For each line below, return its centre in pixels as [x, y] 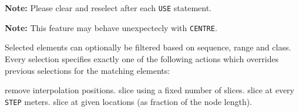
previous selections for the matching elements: [88, 70]
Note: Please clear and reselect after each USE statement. [108, 8]
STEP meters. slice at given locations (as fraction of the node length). [129, 101]
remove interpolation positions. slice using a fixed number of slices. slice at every [149, 90]
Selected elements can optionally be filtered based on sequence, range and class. [148, 47]
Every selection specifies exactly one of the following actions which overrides [142, 58]
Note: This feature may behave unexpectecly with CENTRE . [111, 27]
